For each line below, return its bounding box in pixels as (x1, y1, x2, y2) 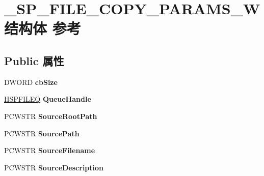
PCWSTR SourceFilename (4, 145, 95, 156)
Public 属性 (4, 52, 64, 68)
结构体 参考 (4, 18, 81, 39)
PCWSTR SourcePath (4, 128, 80, 138)
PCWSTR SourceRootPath (4, 110, 97, 121)
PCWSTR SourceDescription (4, 162, 104, 172)
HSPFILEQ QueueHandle (4, 94, 91, 104)
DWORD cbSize (4, 76, 58, 87)
